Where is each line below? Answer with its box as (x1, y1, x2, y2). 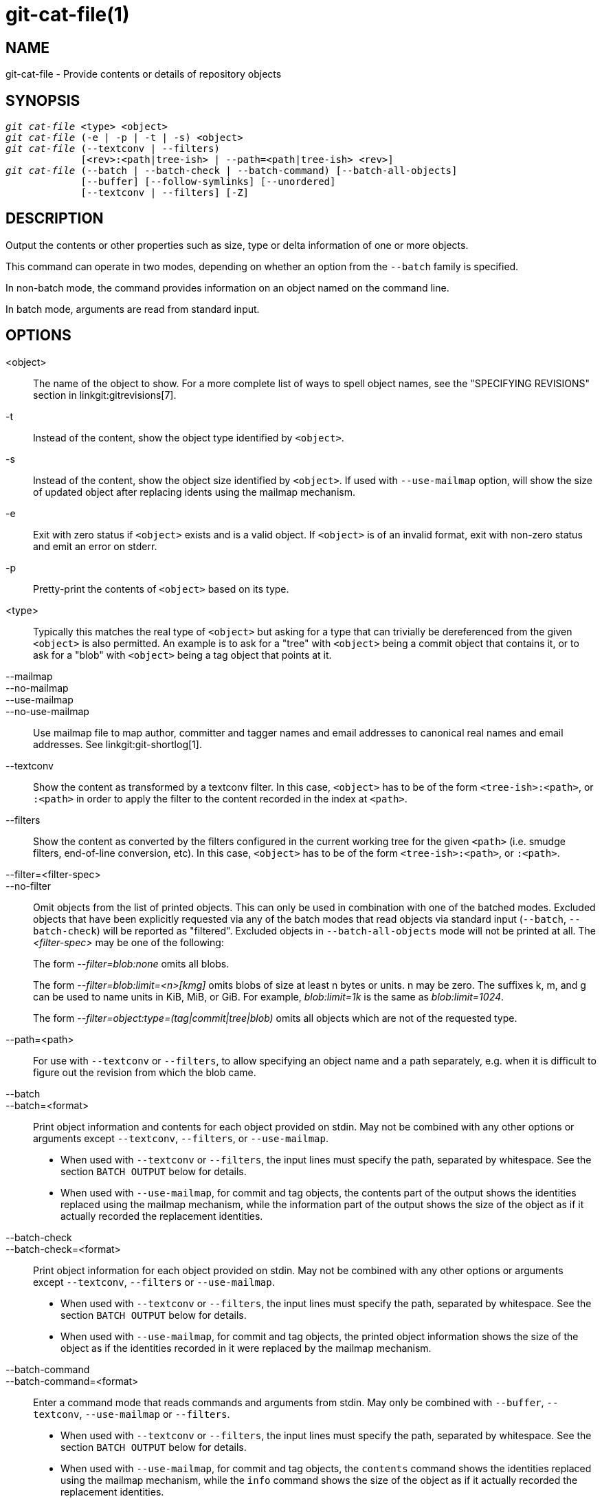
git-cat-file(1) (5, 3, 130, 26)
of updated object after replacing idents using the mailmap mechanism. (33, 485, 355, 498)
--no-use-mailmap (5, 705, 89, 717)
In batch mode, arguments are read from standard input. (5, 303, 260, 315)
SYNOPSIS (5, 91, 80, 109)
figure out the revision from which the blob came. (33, 1066, 256, 1078)
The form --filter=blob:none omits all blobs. (33, 957, 230, 970)
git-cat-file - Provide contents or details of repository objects (5, 68, 282, 80)
